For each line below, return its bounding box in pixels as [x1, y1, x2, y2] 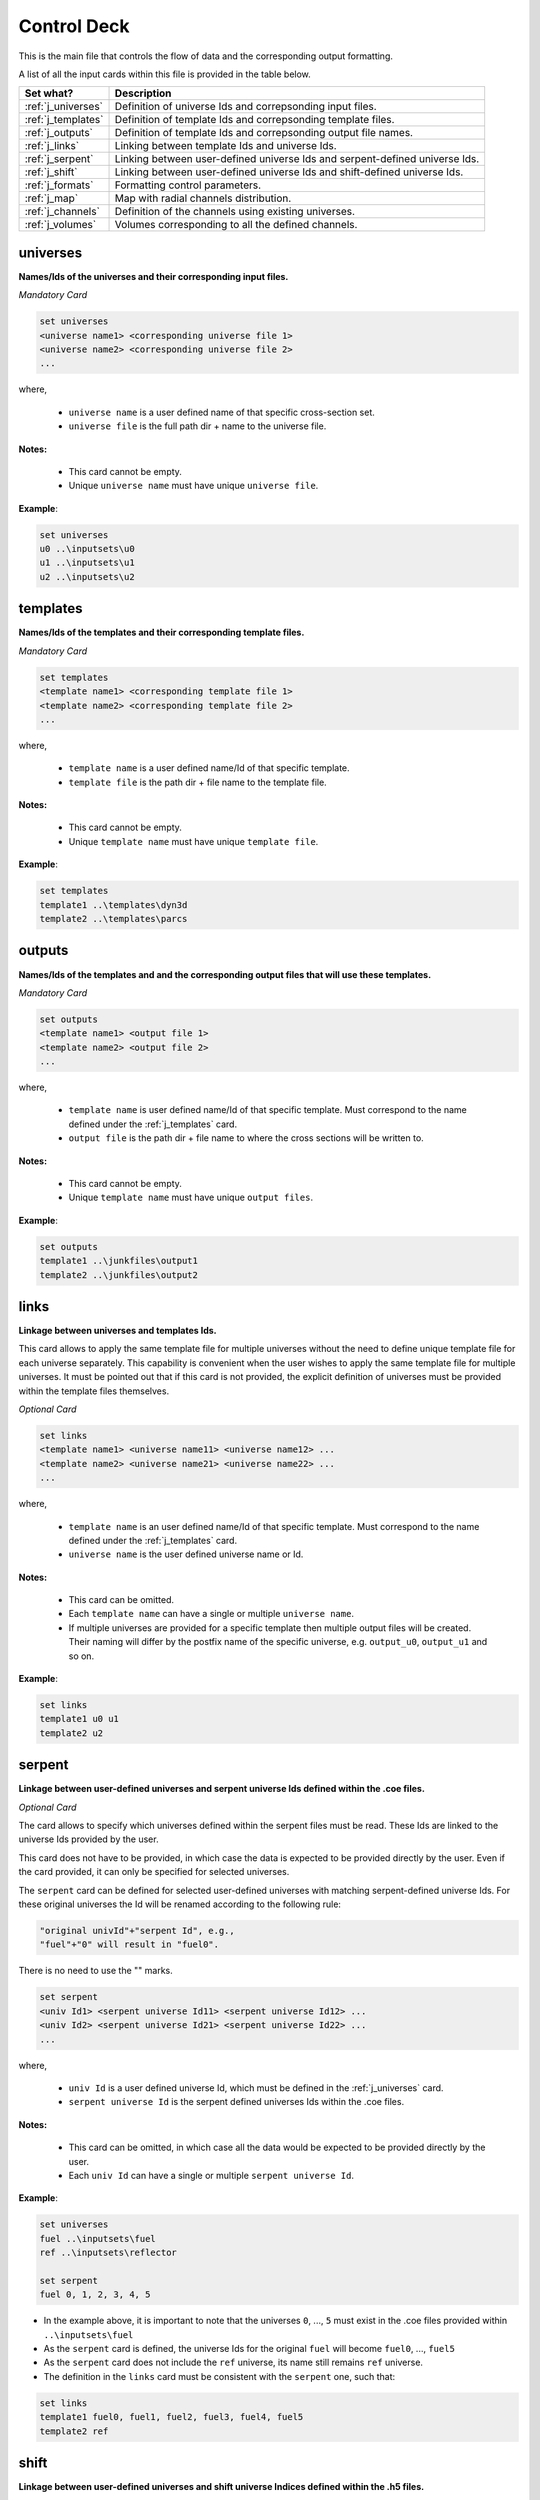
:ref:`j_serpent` [24, 152, 94, 166]
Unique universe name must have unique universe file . [68, 480, 319, 492]
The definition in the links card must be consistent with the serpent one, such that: [43, 2370, 396, 2382]
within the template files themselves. [18, 1385, 170, 1397]
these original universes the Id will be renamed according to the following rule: [18, 1898, 342, 1910]
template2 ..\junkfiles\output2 [39, 1269, 199, 1280]
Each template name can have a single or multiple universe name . [68, 1608, 355, 1620]
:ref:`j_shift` [24, 165, 78, 179]
